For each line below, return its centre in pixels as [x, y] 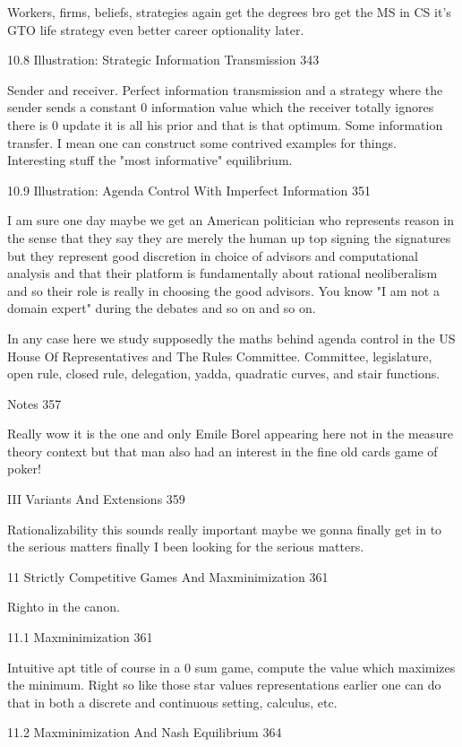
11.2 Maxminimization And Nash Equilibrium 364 [145, 732]
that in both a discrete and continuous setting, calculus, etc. [172, 702]
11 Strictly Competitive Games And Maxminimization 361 [168, 576]
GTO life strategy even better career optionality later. [156, 29]
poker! [24, 469]
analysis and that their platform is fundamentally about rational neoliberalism [222, 273]
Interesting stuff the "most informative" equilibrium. [150, 160]
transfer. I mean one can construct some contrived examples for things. [202, 142]
